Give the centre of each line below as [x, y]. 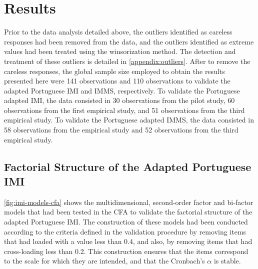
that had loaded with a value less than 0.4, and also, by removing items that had [128, 241]
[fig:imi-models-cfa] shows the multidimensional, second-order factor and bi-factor [129, 202]
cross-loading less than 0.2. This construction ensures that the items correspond [126, 251]
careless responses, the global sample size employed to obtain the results [114, 71]
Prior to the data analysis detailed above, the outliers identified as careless [118, 32]
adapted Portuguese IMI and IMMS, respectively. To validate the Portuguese [122, 90]
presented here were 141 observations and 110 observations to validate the [117, 81]
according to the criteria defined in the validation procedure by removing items [125, 231]
